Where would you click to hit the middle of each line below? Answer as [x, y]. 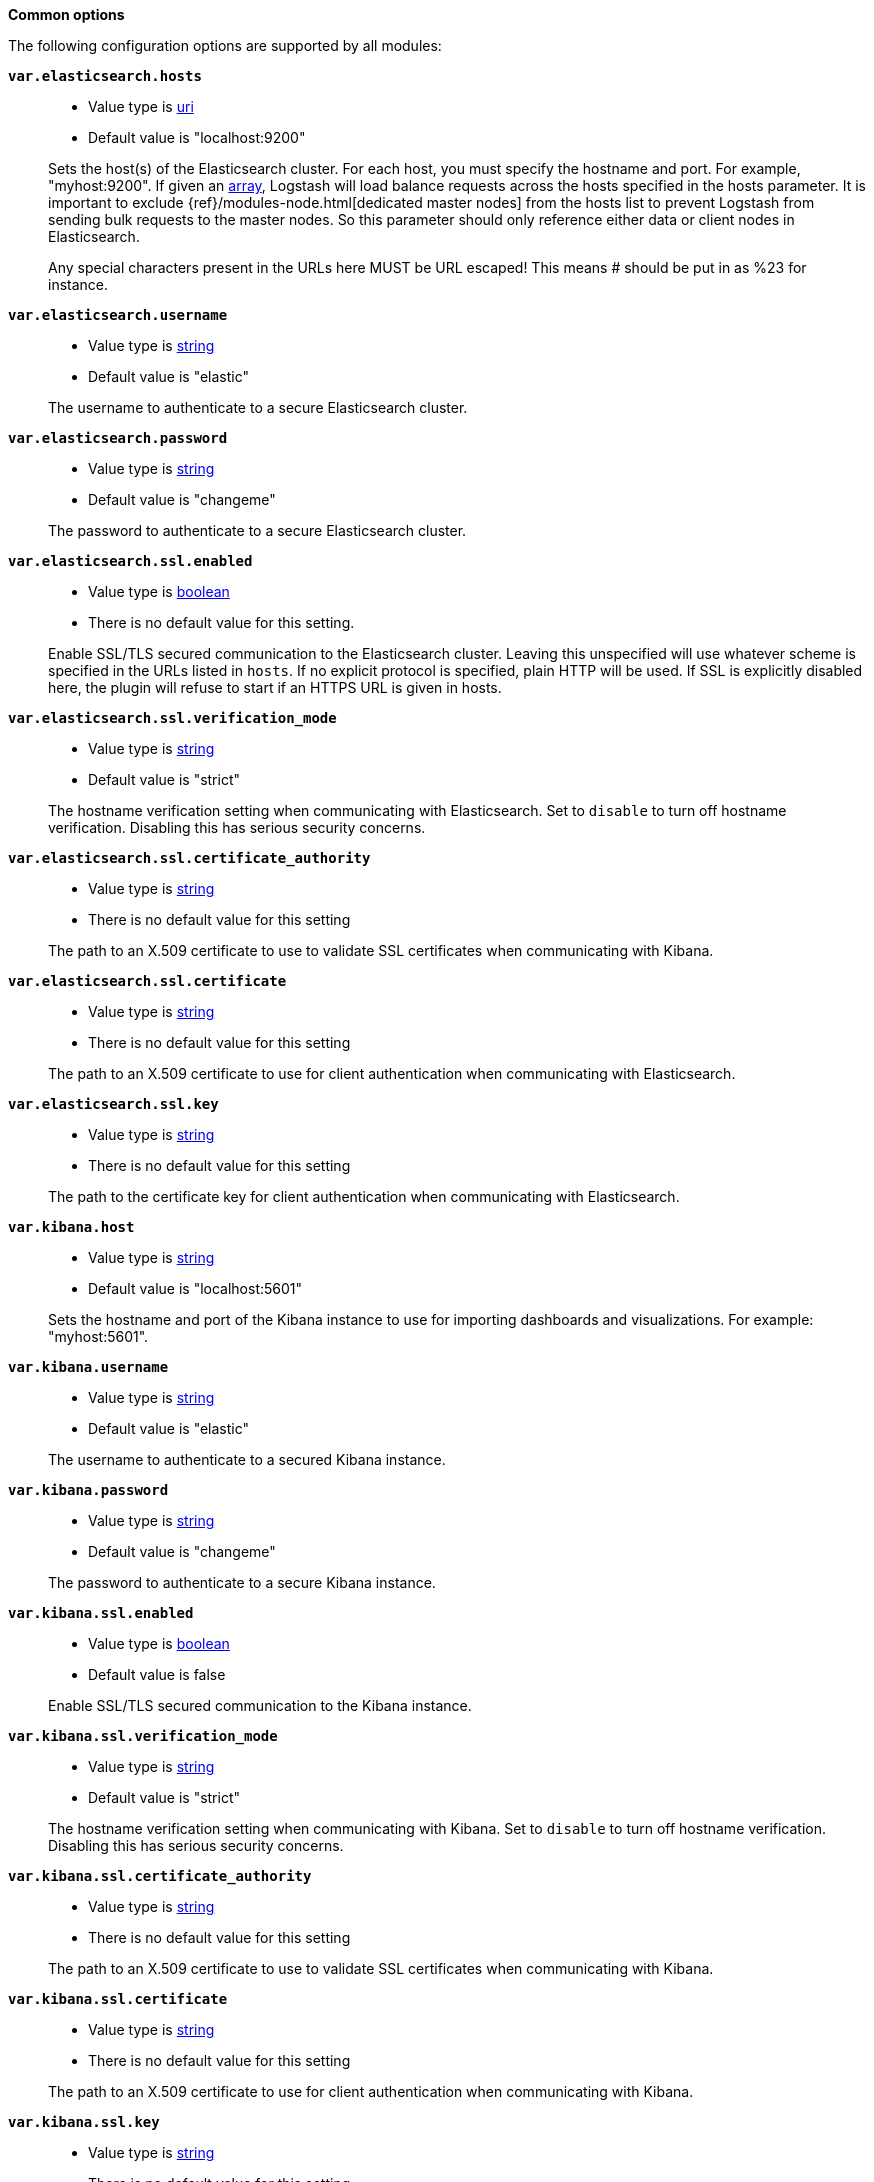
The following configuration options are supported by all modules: [225, 45]
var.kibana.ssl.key [84, 2122]
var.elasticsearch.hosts [105, 76]
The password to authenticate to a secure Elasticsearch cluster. [257, 530]
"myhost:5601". [98, 1336]
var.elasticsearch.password [118, 438]
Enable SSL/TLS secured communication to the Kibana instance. [260, 1705]
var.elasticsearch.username [118, 315]
